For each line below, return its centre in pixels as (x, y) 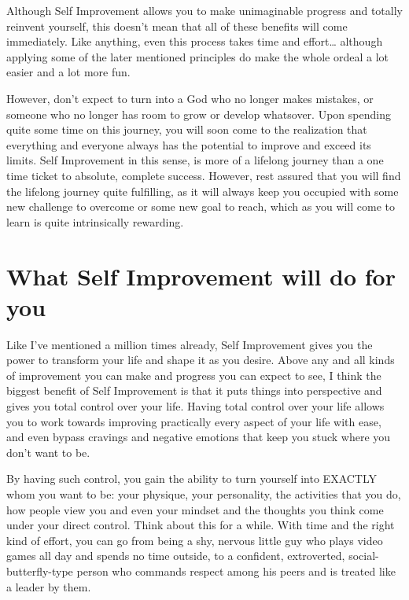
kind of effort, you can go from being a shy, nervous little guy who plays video (195, 540)
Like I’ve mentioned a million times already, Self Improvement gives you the (190, 344)
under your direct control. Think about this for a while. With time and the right (201, 525)
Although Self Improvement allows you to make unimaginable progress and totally (204, 10)
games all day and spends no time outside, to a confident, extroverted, (176, 556)
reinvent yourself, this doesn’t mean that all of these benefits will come (177, 26)
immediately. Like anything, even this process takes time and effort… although (195, 41)
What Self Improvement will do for (201, 276)
